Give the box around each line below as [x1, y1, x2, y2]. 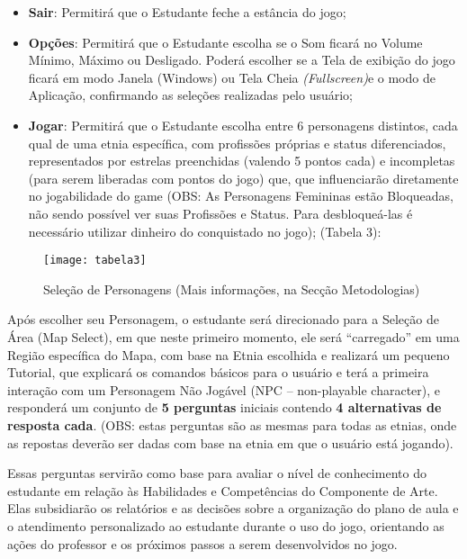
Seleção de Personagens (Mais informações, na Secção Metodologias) [43, 279, 420, 298]
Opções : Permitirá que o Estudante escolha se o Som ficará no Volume [28, 32, 423, 51]
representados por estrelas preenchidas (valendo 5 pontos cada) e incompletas [28, 151, 455, 170]
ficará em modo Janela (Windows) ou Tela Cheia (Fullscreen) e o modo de [28, 68, 436, 86]
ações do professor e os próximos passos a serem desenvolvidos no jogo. [7, 534, 398, 553]
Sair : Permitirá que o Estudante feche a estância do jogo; [28, 3, 346, 21]
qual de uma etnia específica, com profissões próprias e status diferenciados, [28, 133, 446, 152]
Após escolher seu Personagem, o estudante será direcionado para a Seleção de [7, 310, 439, 329]
